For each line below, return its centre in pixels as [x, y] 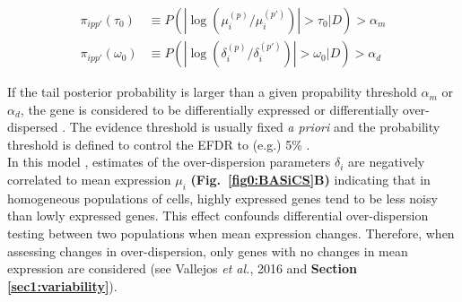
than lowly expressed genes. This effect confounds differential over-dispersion [218, 216]
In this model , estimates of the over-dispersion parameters [169, 162]
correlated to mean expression [89, 180]
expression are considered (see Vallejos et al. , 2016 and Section [183, 268]
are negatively [387, 162]
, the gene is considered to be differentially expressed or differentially [209, 109]
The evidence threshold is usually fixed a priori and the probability [255, 127]
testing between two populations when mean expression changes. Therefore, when [231, 233]
